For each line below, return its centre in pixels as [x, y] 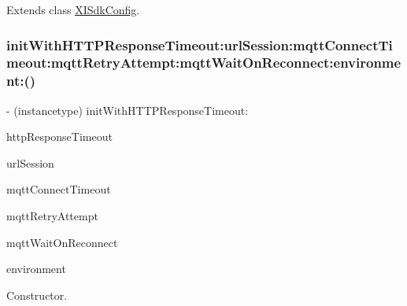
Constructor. [37, 295]
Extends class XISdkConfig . [73, 9]
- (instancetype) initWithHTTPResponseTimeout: [128, 110]
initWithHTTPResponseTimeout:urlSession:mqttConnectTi [200, 44]
